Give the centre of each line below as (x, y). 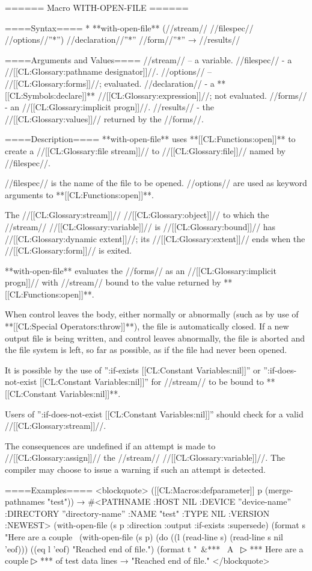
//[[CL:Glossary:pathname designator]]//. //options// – (109, 71)
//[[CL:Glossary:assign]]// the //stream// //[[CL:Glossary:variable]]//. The (145, 457)
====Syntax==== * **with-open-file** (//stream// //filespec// (129, 27)
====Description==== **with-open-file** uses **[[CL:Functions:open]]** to (150, 139)
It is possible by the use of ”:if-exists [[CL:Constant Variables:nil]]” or (133, 370)
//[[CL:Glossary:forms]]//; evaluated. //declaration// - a (110, 83)
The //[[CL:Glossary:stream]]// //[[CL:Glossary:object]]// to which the (137, 215)
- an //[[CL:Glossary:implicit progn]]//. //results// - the (110, 107)
